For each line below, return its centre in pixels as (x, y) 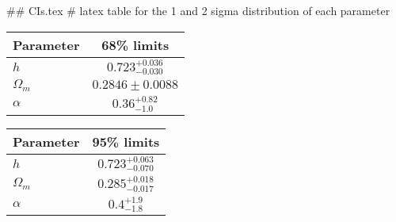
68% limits (135, 44)
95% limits (126, 141)
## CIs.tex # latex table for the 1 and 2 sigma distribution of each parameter (198, 10)
